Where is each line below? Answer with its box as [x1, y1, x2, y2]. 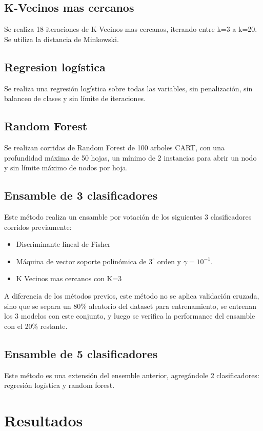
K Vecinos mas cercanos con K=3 [16, 273, 122, 284]
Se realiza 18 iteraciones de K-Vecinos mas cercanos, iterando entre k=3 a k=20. [4, 24, 257, 34]
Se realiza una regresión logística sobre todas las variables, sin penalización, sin [4, 83, 253, 93]
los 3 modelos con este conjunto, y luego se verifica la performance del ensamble [4, 310, 255, 321]
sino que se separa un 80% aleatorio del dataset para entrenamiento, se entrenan [4, 300, 257, 311]
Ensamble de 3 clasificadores [4, 187, 158, 203]
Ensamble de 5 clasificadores [4, 345, 158, 361]
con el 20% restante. [4, 320, 68, 331]
